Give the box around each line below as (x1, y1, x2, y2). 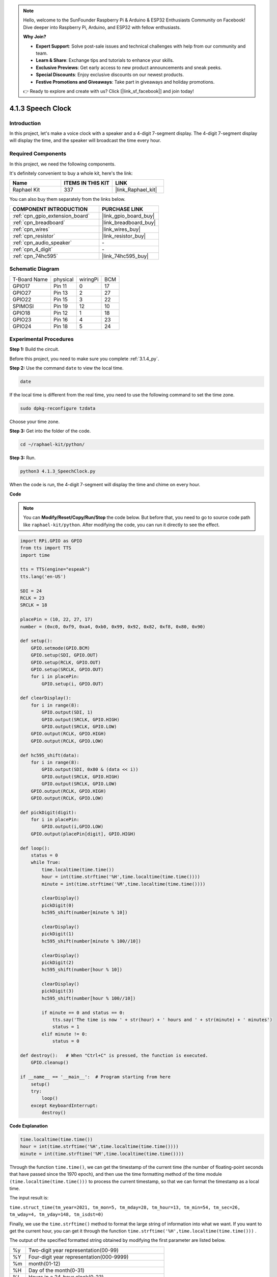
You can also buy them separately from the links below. (9, 196, 126, 202)
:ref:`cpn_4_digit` (12, 246, 53, 253)
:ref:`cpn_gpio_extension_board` (12, 212, 90, 219)
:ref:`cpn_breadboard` (12, 219, 66, 226)
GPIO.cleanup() (31, 1060, 69, 1066)
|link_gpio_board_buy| (102, 212, 155, 219)
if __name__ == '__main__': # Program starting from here (20, 1074, 171, 1080)
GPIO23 (12, 316, 32, 323)
